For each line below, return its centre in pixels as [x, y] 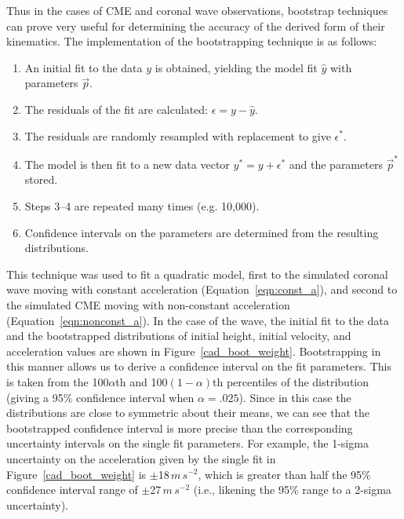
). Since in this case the [295, 397]
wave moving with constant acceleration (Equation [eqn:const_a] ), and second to [202, 289]
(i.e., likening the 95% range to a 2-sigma [292, 490]
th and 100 [142, 382]
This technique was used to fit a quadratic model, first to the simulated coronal [197, 274]
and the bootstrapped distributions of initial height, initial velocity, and [179, 336]
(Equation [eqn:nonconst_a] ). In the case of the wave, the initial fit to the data [198, 320]
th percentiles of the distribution [291, 382]
